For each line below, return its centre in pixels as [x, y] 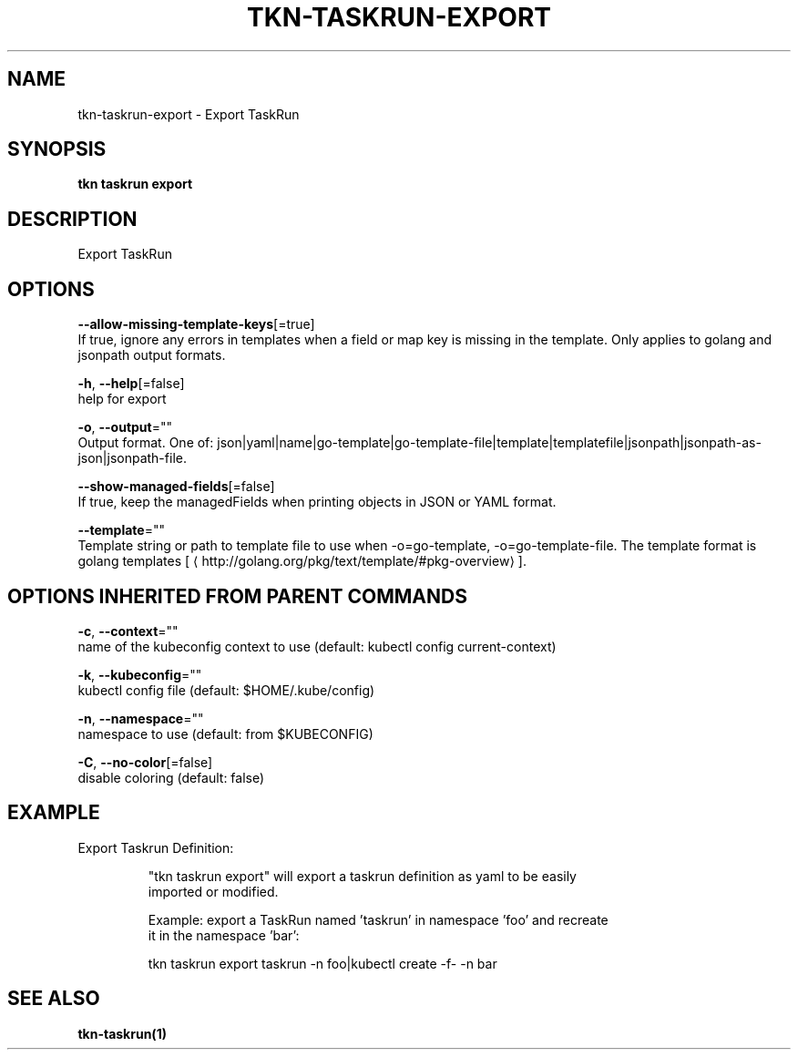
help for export [122, 399]
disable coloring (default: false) [171, 777]
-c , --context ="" [128, 631]
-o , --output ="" [125, 427]
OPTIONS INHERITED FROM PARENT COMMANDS [237, 596]
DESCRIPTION [72, 219]
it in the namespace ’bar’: [224, 935]
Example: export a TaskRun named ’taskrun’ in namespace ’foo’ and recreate [378, 919]
